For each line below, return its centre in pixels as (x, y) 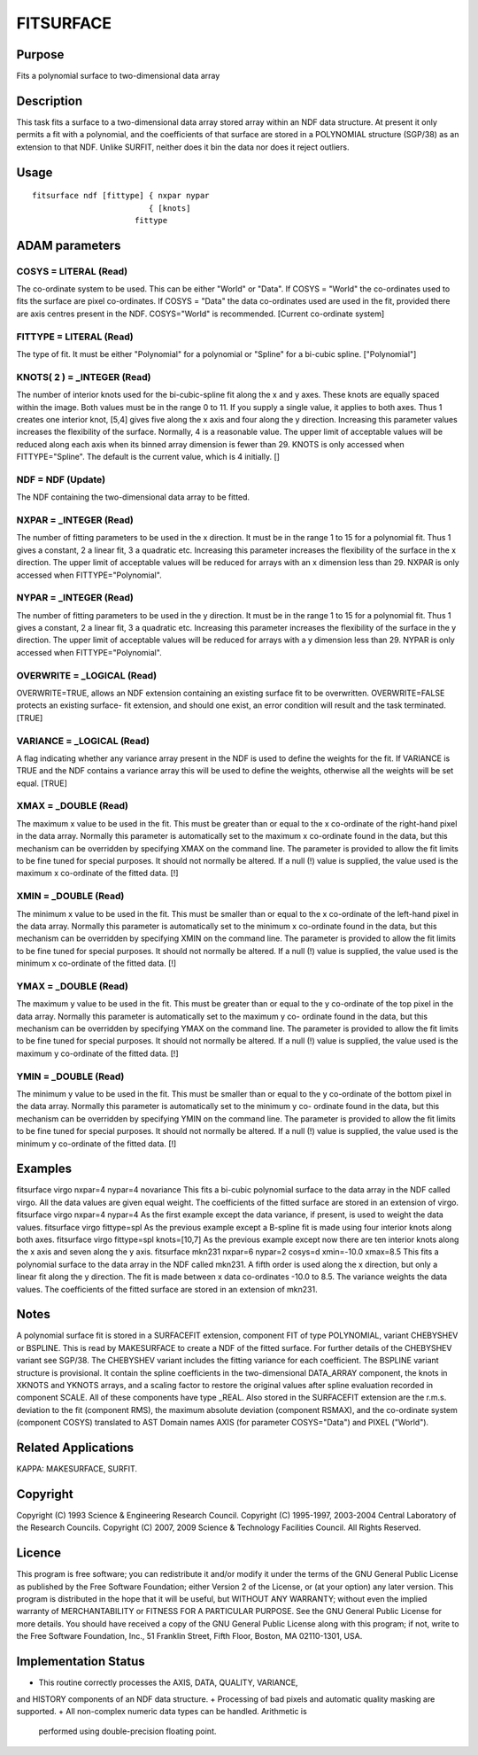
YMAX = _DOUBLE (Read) (72, 986)
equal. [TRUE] (42, 783)
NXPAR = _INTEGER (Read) (75, 520)
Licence (39, 1553)
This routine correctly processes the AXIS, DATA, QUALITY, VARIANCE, (168, 1682)
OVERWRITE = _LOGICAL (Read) (87, 675)
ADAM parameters (69, 245)
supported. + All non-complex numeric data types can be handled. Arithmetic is (162, 1711)
